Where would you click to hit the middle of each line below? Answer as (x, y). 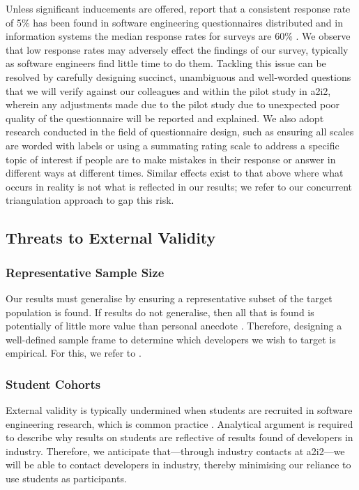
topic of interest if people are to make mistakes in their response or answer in (171, 159)
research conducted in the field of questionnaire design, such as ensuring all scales (180, 132)
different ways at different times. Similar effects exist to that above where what (175, 173)
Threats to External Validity (111, 238)
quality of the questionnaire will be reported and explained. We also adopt (165, 118)
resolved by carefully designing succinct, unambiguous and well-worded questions (178, 76)
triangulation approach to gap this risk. (90, 200)
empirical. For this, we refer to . (74, 353)
